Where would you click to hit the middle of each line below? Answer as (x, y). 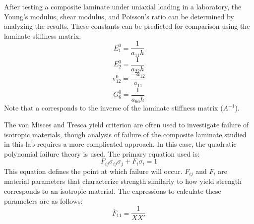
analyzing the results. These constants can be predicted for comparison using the (127, 26)
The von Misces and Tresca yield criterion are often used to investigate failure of (127, 125)
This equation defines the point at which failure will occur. (93, 171)
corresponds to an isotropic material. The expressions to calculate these (113, 191)
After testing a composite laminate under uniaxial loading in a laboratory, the (123, 6)
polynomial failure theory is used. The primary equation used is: (102, 153)
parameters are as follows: (43, 200)
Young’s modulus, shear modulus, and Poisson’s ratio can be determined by (119, 16)
